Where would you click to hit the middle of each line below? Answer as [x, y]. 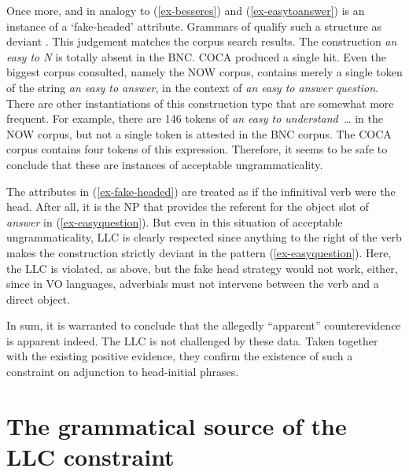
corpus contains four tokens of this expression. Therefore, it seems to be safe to [197, 149]
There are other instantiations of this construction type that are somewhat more [200, 103]
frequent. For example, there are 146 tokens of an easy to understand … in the [195, 118]
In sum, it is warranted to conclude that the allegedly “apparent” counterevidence [204, 325]
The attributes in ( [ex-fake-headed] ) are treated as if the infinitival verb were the [201, 191]
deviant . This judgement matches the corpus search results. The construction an [202, 41]
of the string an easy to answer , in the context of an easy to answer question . [192, 87]
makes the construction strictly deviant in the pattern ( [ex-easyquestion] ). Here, [199, 252]
